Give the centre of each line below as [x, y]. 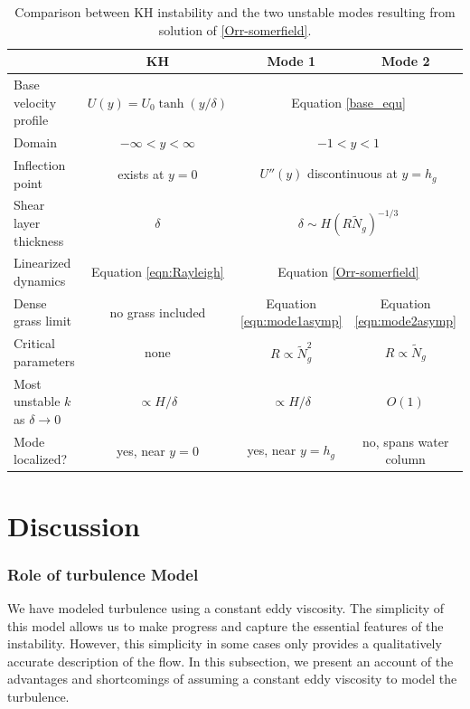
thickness [39, 240]
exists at [141, 173]
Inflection [40, 164]
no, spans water [406, 441]
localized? [41, 459]
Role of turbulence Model [103, 574]
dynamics [40, 280]
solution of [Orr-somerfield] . [235, 29]
